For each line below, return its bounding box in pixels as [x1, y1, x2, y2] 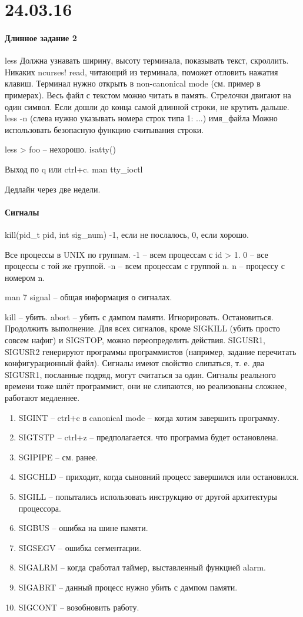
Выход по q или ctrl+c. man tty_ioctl [5, 162, 143, 175]
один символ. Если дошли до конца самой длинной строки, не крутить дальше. [5, 100, 289, 112]
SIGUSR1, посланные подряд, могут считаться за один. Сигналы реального [5, 368, 276, 380]
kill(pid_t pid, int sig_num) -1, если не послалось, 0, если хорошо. [5, 228, 249, 240]
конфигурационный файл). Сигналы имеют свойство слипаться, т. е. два [5, 357, 265, 369]
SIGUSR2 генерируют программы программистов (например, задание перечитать [5, 345, 297, 357]
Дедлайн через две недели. [5, 183, 101, 195]
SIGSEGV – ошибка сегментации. [18, 541, 142, 553]
